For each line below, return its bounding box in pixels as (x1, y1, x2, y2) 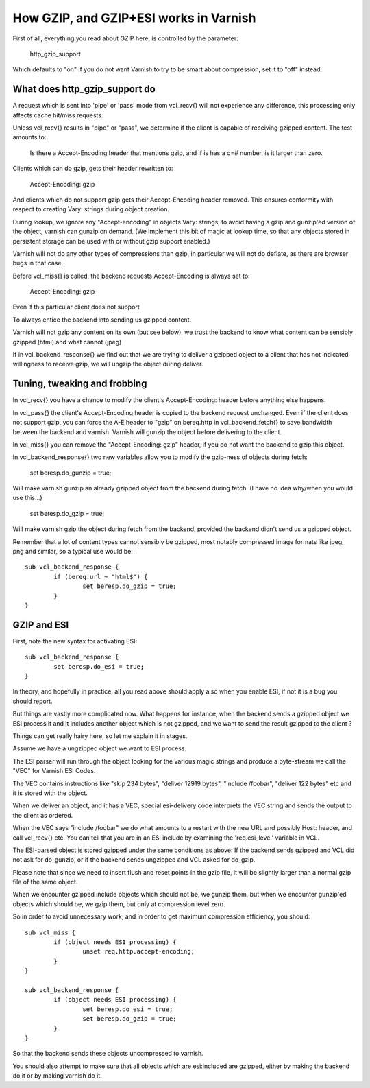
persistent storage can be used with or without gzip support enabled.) (12, 237, 210, 245)
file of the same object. (12, 878, 78, 886)
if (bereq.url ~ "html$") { (53, 573, 148, 580)
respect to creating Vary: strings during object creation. (12, 205, 170, 213)
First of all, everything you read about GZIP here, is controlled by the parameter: (12, 34, 239, 43)
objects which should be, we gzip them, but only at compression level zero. (12, 899, 225, 908)
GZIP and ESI (12, 619, 69, 630)
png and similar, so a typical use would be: (12, 547, 133, 556)
